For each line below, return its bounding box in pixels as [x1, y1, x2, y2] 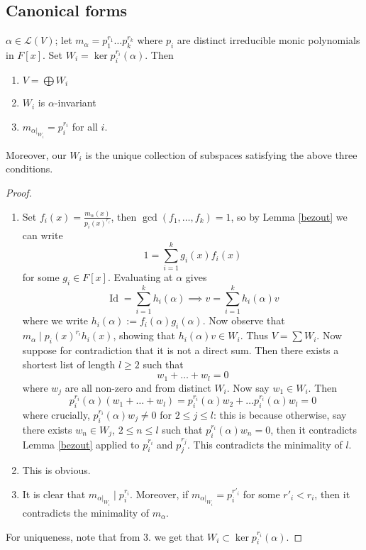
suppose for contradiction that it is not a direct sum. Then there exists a [22, 342, 339, 357]
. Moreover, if [130, 486, 189, 501]
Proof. [6, 185, 32, 200]
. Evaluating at [107, 270, 173, 285]
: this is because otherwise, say [213, 407, 347, 422]
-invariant [54, 95, 96, 110]
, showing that [113, 328, 176, 343]
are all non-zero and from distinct [65, 380, 211, 395]
